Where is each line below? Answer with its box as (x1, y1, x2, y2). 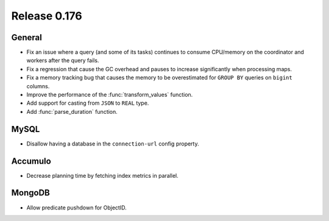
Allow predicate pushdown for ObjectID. (26, 204, 127, 211)
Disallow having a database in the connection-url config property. (26, 140, 199, 147)
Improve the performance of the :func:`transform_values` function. (26, 91, 193, 99)
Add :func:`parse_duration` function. (26, 108, 118, 115)
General (11, 32, 43, 43)
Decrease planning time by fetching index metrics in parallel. (26, 172, 179, 179)
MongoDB (11, 188, 50, 198)
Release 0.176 (11, 9, 82, 23)
